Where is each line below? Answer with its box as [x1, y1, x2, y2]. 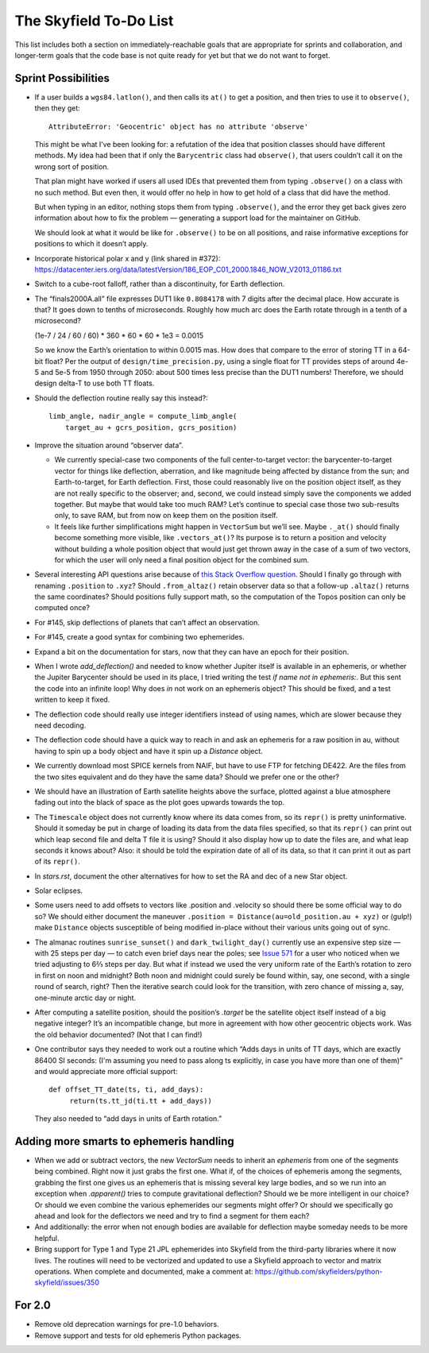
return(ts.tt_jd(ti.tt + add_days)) [69, 1096, 212, 1105]
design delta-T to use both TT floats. [34, 378, 155, 389]
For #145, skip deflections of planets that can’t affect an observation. [34, 617, 260, 627]
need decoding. [34, 720, 87, 730]
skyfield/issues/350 [34, 1278, 99, 1287]
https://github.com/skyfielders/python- [254, 1266, 383, 1276]
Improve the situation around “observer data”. [34, 441, 184, 450]
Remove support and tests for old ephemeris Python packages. [34, 1331, 242, 1340]
